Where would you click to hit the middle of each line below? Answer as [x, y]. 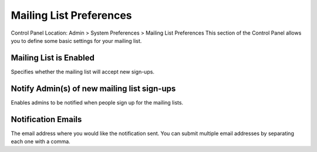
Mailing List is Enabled [53, 58]
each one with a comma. [41, 141]
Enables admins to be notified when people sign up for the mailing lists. [97, 102]
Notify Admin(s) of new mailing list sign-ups [93, 88]
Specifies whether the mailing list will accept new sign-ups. [83, 72]
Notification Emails [46, 119]
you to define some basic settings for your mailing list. [76, 40]
